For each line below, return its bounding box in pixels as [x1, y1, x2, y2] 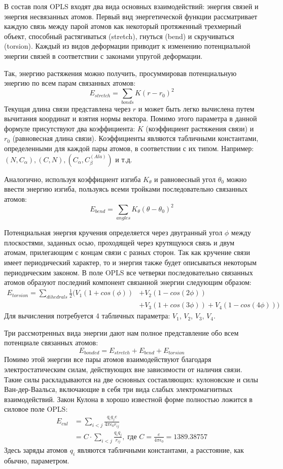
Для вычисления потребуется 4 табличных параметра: [4, 310, 170, 321]
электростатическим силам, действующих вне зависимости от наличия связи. [4, 364, 242, 374]
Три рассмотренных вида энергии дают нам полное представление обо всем [4, 327, 239, 338]
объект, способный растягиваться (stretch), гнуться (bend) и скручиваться [4, 30, 234, 41]
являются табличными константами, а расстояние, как [77, 445, 244, 455]
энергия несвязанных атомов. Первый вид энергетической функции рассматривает [4, 11, 258, 21]
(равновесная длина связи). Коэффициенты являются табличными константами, [12, 133, 259, 143]
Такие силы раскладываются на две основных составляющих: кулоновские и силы [4, 374, 258, 384]
